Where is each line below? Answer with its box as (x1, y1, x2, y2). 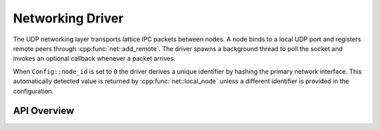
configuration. (13, 87, 54, 95)
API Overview (13, 105, 75, 117)
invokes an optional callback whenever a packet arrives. (13, 55, 176, 63)
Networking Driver (13, 10, 124, 26)
